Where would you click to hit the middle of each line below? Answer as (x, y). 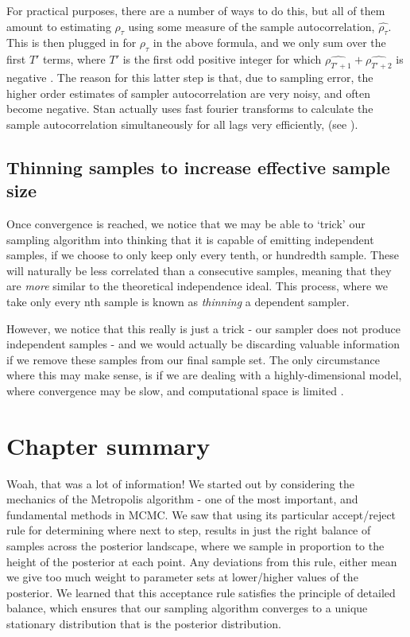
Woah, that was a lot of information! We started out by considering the (180, 483)
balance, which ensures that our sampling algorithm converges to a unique (187, 608)
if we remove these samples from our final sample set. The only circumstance (193, 359)
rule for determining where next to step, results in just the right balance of (189, 530)
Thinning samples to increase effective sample (198, 167)
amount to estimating (59, 26)
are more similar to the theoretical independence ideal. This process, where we (197, 286)
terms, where (74, 59)
